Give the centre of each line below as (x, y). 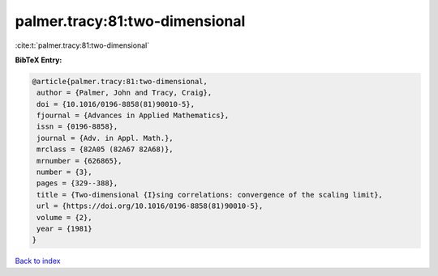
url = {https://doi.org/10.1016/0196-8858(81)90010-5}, (150, 206)
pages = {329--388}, (77, 183)
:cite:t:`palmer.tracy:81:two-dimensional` (82, 45)
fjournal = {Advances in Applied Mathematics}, (133, 116)
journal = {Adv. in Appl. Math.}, (105, 138)
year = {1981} (64, 229)
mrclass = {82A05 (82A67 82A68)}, (105, 149)
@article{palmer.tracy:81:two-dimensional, (120, 81)
